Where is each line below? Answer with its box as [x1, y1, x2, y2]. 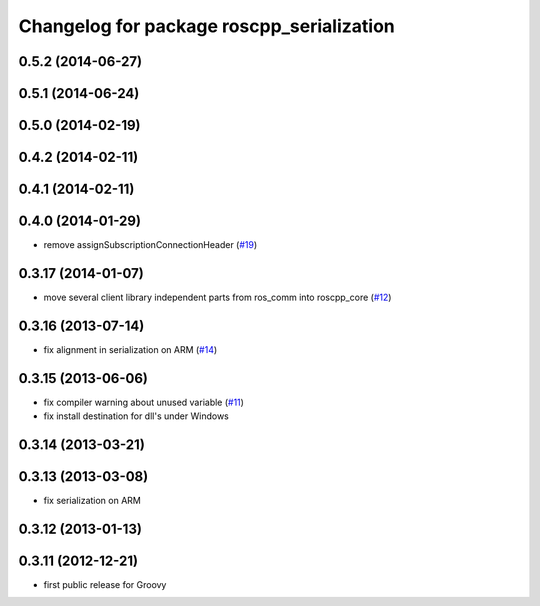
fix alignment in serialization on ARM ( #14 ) [43, 343, 218, 355]
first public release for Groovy [43, 579, 167, 591]
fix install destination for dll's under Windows [43, 410, 229, 422]
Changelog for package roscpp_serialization [18, 15, 395, 37]
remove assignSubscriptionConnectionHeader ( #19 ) [43, 239, 258, 251]
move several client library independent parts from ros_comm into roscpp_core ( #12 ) [43, 291, 392, 304]
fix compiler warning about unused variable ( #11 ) [43, 396, 245, 408]
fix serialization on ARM [43, 495, 142, 507]
